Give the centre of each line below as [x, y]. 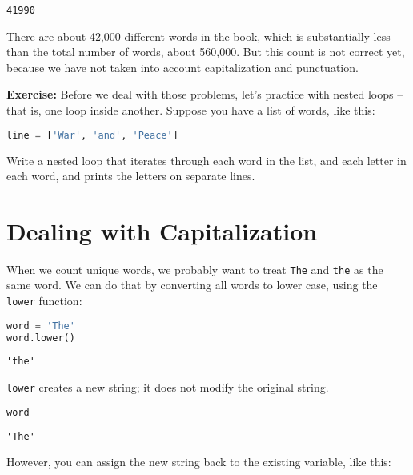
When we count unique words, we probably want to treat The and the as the [195, 269]
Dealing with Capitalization [162, 230]
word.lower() [41, 338]
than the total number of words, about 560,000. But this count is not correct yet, [206, 52]
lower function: [44, 301]
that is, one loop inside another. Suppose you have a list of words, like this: [191, 110]
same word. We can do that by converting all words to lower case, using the [192, 285]
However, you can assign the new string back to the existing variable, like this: [199, 462]
